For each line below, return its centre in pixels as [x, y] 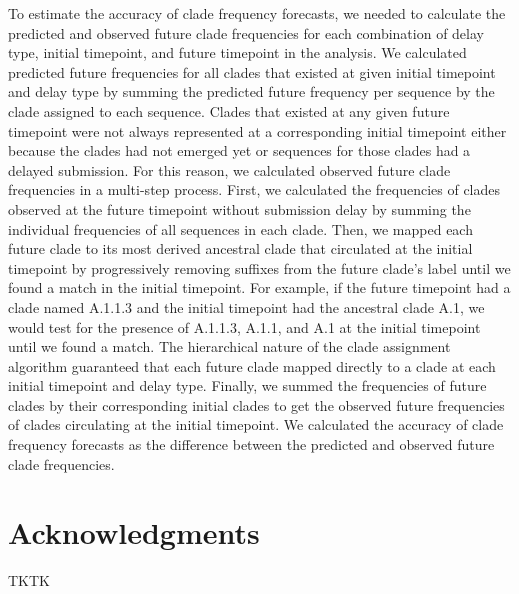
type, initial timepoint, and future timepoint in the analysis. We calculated [237, 52]
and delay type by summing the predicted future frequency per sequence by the [251, 91]
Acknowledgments [134, 532]
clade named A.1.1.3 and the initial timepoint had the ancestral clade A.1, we [246, 306]
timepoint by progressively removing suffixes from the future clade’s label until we [259, 267]
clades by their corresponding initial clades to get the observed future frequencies [256, 404]
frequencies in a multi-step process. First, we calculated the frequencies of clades [254, 189]
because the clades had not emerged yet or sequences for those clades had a [239, 150]
